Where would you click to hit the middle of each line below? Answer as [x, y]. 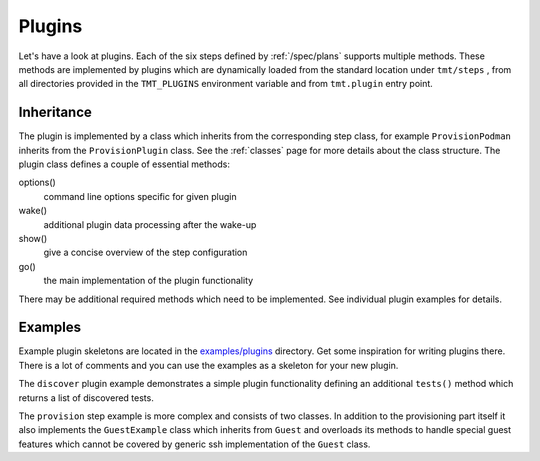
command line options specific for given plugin [140, 196]
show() [33, 238]
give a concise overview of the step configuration [145, 252]
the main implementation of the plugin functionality [148, 281]
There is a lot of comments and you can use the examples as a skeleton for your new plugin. [208, 365]
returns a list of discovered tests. [86, 397]
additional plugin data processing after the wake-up [150, 224]
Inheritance [55, 112]
